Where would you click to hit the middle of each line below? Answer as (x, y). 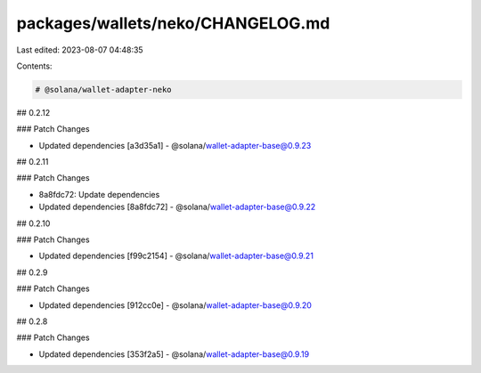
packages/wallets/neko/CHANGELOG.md (173, 23)
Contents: (34, 66)
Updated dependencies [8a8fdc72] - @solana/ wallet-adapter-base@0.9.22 (177, 207)
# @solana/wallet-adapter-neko (104, 89)
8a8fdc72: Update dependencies (99, 194)
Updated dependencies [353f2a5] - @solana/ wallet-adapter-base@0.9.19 (174, 354)
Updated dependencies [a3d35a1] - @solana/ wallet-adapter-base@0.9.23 (175, 145)
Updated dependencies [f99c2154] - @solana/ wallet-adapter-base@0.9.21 (176, 256)
